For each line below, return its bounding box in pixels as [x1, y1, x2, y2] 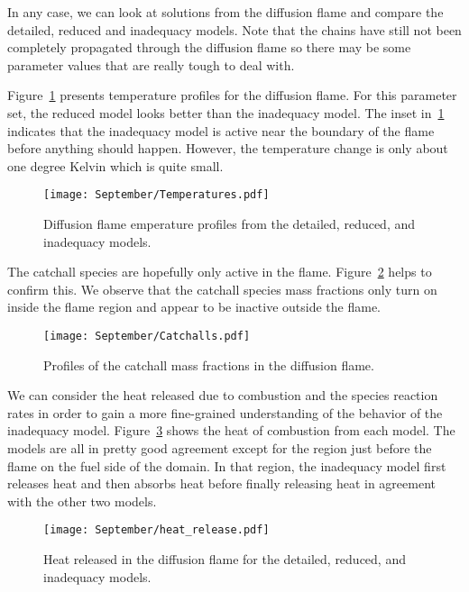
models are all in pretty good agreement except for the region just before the [7, 439, 432, 457]
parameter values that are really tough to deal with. [7, 55, 295, 74]
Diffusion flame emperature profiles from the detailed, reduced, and [43, 214, 416, 232]
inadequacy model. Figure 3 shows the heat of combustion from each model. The [7, 421, 455, 440]
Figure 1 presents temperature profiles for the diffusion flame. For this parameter [7, 86, 457, 105]
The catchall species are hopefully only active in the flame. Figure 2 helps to [7, 262, 432, 281]
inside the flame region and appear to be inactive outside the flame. [7, 297, 382, 316]
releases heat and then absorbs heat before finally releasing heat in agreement [7, 474, 437, 493]
